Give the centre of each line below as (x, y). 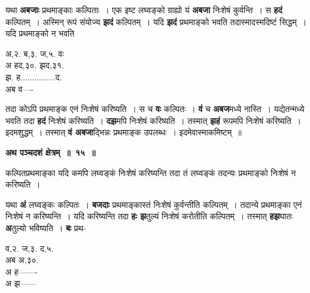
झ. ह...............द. (34, 76)
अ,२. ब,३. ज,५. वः (35, 53)
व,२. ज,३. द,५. (30, 248)
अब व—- (20, 88)
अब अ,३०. (22, 260)
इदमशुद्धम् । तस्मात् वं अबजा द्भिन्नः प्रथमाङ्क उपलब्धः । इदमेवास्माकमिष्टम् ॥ (124, 132)
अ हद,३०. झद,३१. (35, 65)
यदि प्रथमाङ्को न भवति (40, 33)
